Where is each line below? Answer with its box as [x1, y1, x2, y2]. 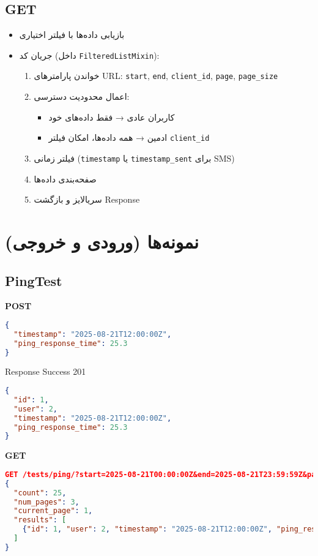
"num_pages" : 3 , [13, 497, 79, 506]
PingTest [5, 271, 62, 290]
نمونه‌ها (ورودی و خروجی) [5, 228, 199, 254]
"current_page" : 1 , [13, 506, 93, 516]
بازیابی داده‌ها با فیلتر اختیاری [19, 28, 125, 41]
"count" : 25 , [13, 488, 67, 497]
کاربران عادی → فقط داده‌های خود [48, 110, 175, 123]
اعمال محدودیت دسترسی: [34, 90, 130, 103]
